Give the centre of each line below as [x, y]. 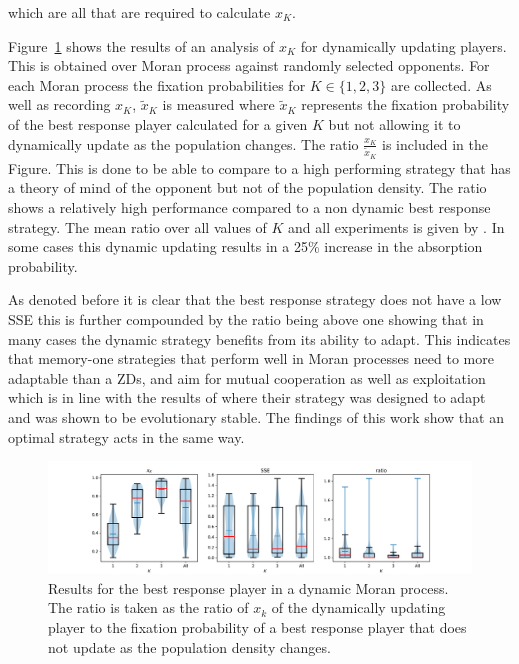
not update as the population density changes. [189, 646]
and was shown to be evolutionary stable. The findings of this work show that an [256, 416]
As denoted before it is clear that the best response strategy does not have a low [255, 299]
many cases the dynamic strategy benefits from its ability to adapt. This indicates [259, 338]
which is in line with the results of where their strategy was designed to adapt [247, 397]
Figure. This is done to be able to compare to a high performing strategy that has [259, 167]
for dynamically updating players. [403, 45]
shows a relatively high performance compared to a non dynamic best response [249, 207]
